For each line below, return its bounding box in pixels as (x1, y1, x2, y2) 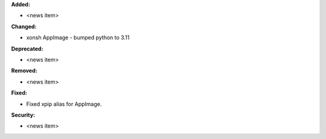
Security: (11, 111, 36, 119)
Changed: (11, 23, 37, 30)
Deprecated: (11, 45, 43, 52)
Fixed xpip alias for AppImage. (26, 100, 102, 108)
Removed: (11, 67, 37, 75)
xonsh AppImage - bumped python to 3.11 (26, 34, 130, 42)
